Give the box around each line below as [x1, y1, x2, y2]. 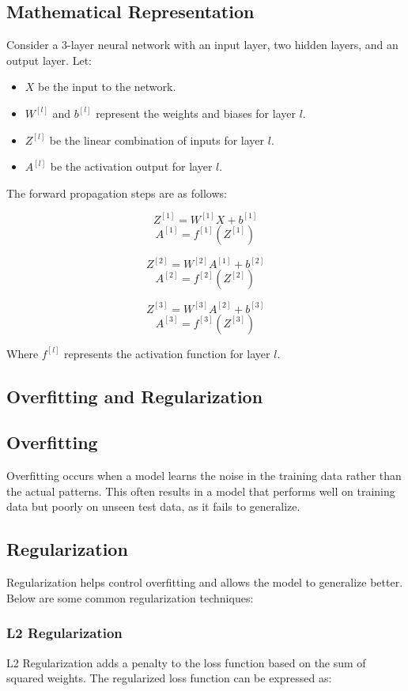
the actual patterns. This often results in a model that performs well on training [6, 482, 395, 499]
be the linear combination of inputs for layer [49, 131, 265, 148]
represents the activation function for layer [64, 345, 270, 361]
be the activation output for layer [50, 158, 213, 175]
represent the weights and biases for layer [96, 104, 296, 121]
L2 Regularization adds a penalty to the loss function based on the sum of [6, 654, 366, 670]
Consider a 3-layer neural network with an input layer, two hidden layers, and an [6, 36, 399, 53]
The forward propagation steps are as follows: [6, 184, 227, 201]
